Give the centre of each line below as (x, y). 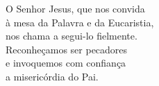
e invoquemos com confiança (66, 63)
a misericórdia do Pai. (52, 76)
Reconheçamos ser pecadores (67, 49)
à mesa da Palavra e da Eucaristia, (80, 22)
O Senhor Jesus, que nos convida (75, 8)
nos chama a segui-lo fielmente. (72, 36)
